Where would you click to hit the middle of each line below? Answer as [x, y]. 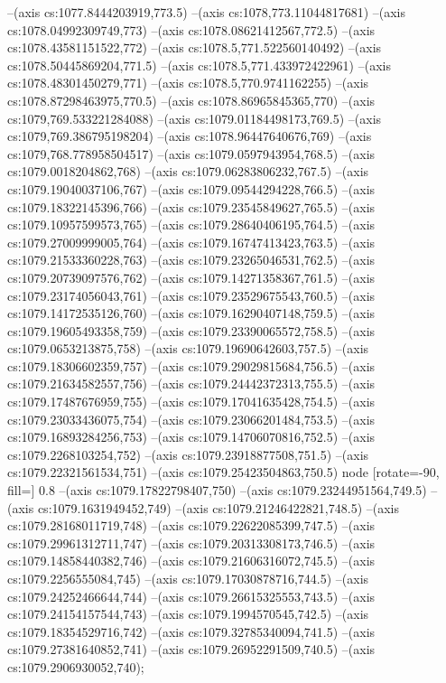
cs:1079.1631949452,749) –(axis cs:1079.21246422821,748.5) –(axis [218, 507]
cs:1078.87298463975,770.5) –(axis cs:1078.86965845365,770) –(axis [191, 100]
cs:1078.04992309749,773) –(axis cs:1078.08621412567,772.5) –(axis [191, 29]
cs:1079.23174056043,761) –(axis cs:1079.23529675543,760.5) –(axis [191, 295]
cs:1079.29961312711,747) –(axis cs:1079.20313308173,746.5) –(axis [191, 543]
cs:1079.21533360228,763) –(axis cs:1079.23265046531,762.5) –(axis [191, 260]
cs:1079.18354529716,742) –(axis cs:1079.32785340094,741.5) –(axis [191, 631]
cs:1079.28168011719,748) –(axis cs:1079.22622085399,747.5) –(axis [191, 525]
